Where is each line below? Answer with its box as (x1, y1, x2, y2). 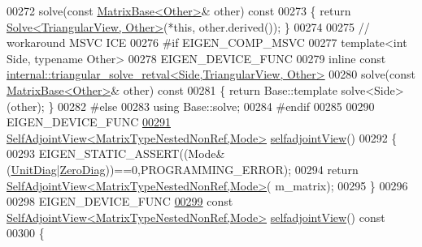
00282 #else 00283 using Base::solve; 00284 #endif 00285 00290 (58, 97, 375, 114)
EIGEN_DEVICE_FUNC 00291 (7, 113, 171, 130)
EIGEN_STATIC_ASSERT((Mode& (38, 145, 225, 162)
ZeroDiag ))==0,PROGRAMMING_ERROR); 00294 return (59, 160, 359, 177)
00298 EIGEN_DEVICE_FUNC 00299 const (7, 193, 233, 210)
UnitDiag (11, 160, 57, 177)
